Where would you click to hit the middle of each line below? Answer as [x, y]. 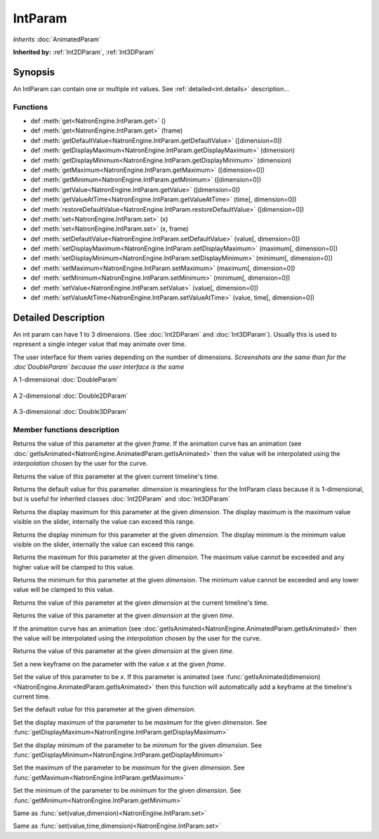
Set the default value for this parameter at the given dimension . [104, 709]
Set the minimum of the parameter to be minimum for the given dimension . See [127, 791]
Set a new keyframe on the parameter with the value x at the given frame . [119, 664]
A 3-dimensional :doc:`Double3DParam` [71, 412]
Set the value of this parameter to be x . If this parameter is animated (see [119, 677]
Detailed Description [59, 317]
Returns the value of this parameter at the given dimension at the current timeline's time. [141, 603]
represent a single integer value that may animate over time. [100, 344]
